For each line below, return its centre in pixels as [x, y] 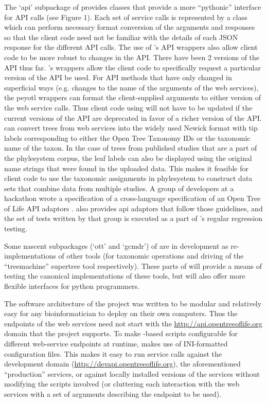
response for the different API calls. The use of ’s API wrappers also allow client [131, 47]
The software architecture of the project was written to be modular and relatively [133, 303]
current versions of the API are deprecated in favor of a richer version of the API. [133, 117]
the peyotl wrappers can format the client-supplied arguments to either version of [133, 97]
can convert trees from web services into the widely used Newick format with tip [131, 128]
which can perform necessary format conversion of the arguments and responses [130, 27]
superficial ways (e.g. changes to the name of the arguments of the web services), [131, 87]
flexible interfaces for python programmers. [72, 286]
